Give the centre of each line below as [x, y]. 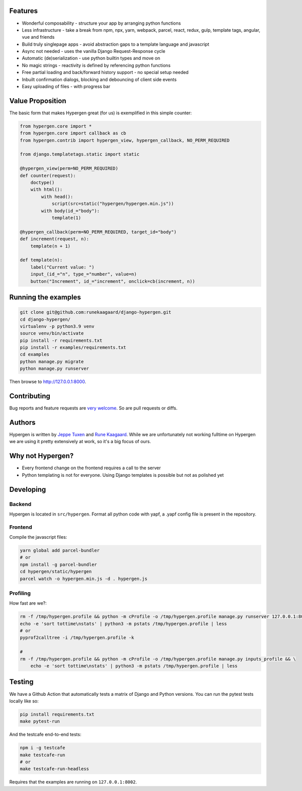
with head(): [57, 197]
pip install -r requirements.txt [61, 340]
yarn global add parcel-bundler [60, 551]
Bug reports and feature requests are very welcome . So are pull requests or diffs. [93, 408]
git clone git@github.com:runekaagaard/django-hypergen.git [96, 312]
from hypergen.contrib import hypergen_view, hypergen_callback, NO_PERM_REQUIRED [125, 140]
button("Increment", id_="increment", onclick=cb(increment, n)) [113, 281]
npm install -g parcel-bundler [59, 564]
